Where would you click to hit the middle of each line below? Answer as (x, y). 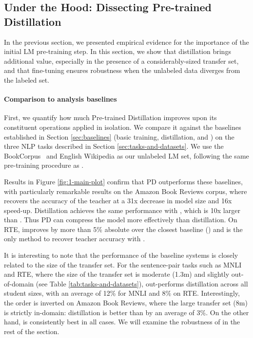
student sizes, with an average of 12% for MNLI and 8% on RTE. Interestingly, (122, 293)
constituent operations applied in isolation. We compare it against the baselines (123, 127)
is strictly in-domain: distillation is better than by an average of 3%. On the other (126, 312)
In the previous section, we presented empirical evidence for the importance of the (126, 42)
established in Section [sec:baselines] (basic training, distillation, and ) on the (119, 136)
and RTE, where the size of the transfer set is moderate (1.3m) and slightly (117, 274)
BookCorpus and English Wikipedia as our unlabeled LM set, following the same (126, 155)
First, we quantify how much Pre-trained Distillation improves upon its (110, 117)
